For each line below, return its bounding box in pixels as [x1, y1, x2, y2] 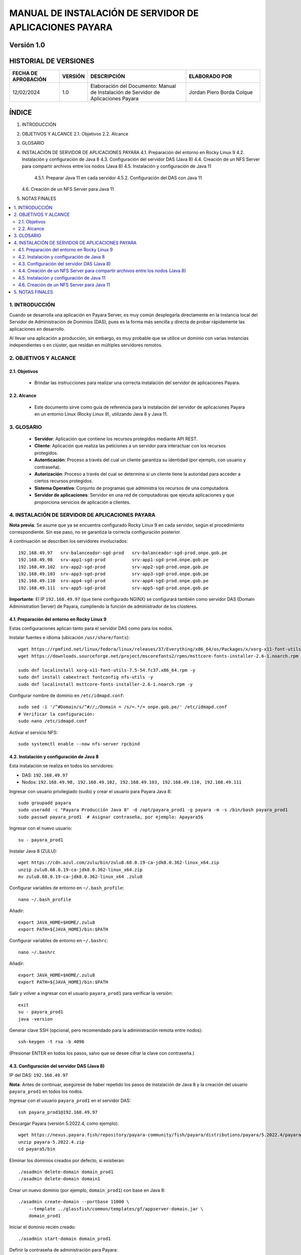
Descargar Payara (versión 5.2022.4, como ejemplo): [9, 1120, 119, 1126]
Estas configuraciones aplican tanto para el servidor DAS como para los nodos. [9, 625, 173, 631]
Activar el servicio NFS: [9, 729, 58, 735]
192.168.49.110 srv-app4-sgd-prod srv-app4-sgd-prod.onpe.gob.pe [18, 578, 209, 584]
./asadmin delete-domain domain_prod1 [18, 1169, 114, 1175]
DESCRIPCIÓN [90, 73, 125, 80]
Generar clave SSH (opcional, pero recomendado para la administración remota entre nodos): [9, 1027, 203, 1033]
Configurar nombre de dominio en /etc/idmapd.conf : [9, 693, 124, 699]
